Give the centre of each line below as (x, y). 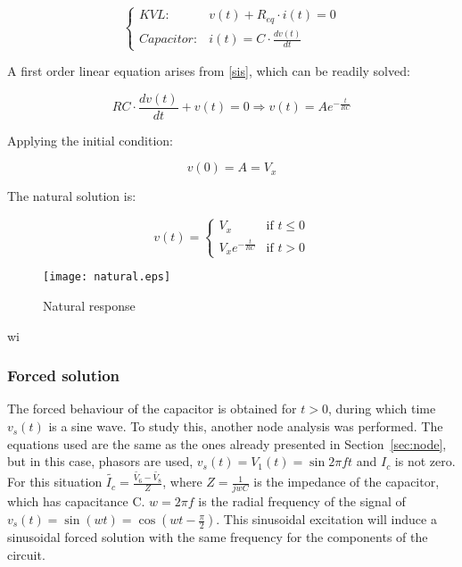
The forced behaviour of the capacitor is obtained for (152, 409)
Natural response (89, 306)
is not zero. (425, 461)
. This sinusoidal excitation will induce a (326, 519)
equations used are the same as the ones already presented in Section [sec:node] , (227, 443)
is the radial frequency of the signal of (302, 501)
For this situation (55, 482)
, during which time (382, 409)
